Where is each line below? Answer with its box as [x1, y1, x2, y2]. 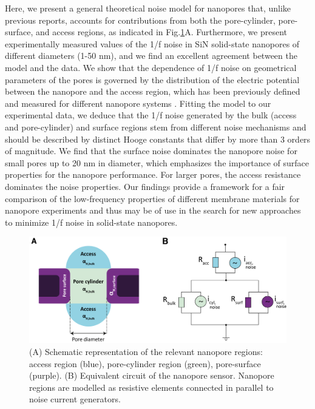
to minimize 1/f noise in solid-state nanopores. [5, 215, 178, 228]
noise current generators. [29, 393, 121, 405]
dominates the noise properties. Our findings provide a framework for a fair [5, 180, 285, 192]
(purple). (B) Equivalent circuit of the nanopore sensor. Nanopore [29, 369, 274, 382]
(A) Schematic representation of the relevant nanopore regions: [29, 345, 263, 358]
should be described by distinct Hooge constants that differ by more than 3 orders [5, 132, 311, 145]
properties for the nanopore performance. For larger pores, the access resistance [5, 168, 301, 181]
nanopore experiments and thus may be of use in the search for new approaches [5, 204, 301, 217]
